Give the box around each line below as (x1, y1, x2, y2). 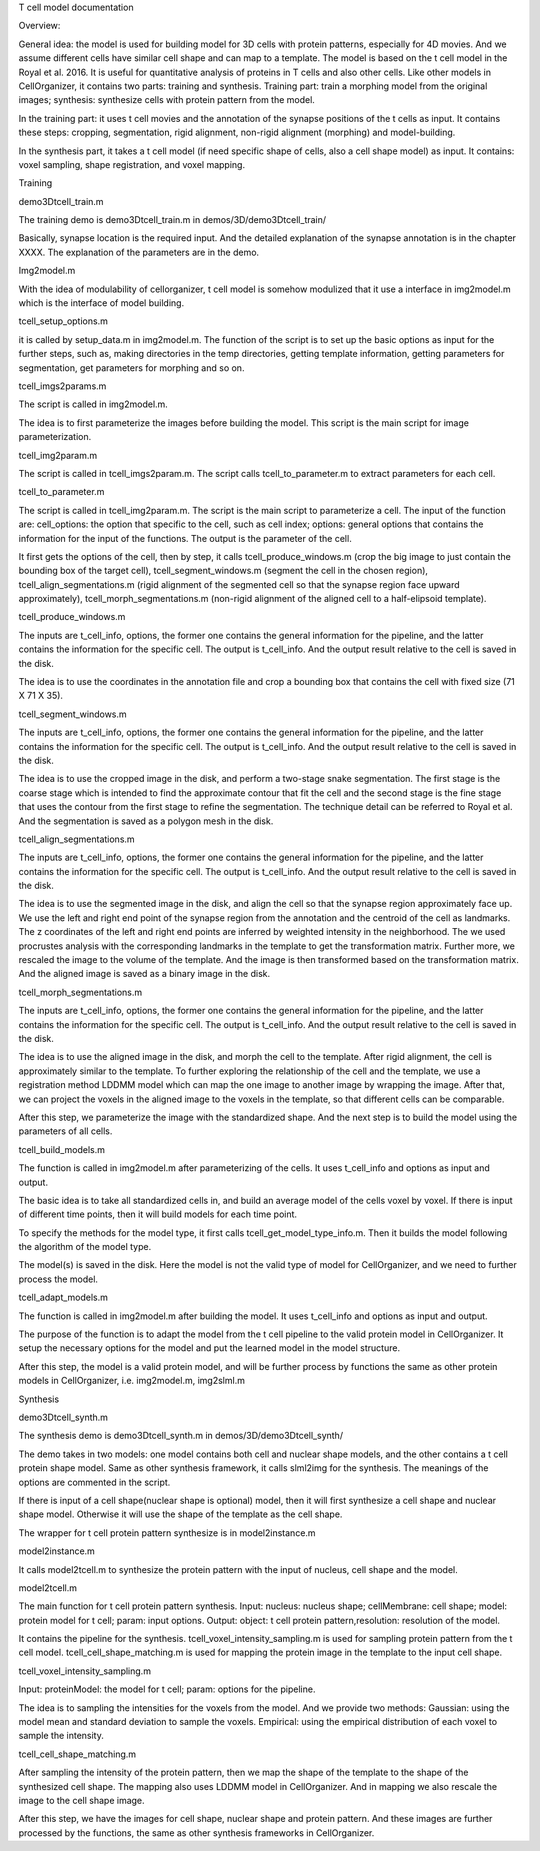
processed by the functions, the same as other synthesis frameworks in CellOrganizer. (18, 1826, 375, 1839)
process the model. (18, 1273, 99, 1285)
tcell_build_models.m (18, 1143, 105, 1155)
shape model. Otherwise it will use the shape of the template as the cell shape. (18, 1508, 343, 1520)
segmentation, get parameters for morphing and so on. (18, 361, 245, 374)
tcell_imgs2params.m (18, 380, 107, 392)
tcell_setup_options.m (18, 315, 109, 327)
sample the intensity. (18, 1730, 104, 1742)
